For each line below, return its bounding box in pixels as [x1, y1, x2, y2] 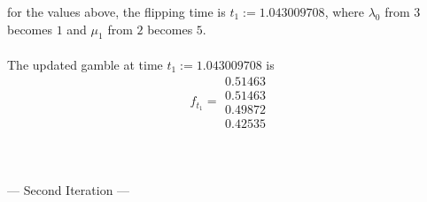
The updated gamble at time [7, 55, 163, 73]
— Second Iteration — [7, 181, 130, 199]
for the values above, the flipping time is [7, 3, 226, 20]
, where [324, 3, 364, 20]
